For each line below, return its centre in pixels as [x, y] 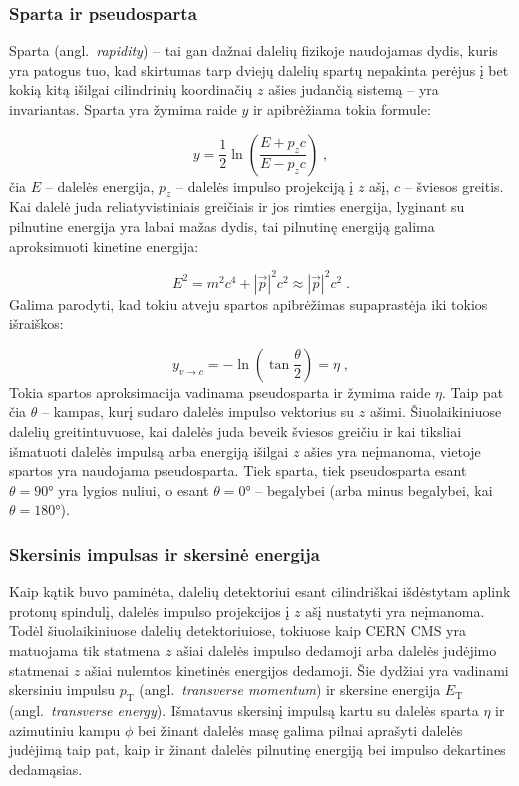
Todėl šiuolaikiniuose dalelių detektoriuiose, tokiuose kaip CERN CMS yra [237, 630]
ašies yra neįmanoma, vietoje [392, 450]
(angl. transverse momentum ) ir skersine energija [290, 689]
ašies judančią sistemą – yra [353, 89]
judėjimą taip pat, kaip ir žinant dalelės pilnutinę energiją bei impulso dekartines [257, 749]
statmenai [39, 669]
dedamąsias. [46, 768]
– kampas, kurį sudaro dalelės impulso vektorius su [198, 411]
